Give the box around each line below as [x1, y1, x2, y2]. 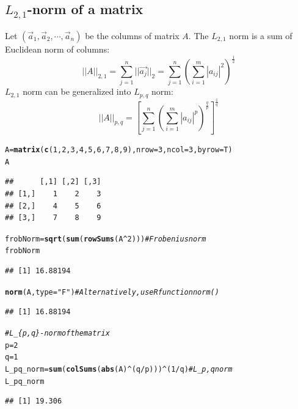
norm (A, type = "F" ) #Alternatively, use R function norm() [5, 287, 219, 297]
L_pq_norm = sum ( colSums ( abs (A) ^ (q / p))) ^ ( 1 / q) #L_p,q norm [5, 364, 233, 374]
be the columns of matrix [85, 29, 180, 42]
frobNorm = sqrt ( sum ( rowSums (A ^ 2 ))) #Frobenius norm [5, 234, 206, 243]
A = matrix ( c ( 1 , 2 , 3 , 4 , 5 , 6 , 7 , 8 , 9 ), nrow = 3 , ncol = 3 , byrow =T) [5, 146, 233, 155]
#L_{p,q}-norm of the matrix [5, 328, 110, 337]
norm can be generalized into [23, 85, 131, 98]
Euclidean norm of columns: [5, 42, 110, 55]
